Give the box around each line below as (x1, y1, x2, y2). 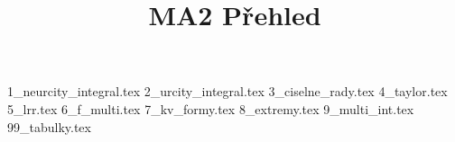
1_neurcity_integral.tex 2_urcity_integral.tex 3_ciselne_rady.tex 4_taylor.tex (7, 82, 448, 101)
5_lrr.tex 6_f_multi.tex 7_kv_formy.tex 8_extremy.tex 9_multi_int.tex (7, 99, 414, 118)
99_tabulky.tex (7, 117, 91, 136)
